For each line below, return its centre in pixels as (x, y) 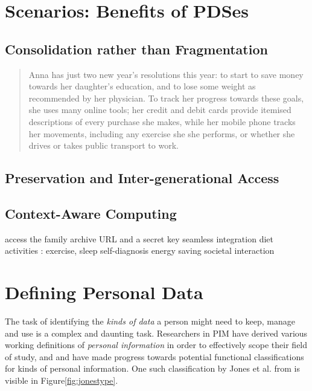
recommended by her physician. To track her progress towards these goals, (166, 98)
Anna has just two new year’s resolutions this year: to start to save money (166, 74)
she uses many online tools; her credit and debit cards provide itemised (160, 110)
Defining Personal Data (104, 292)
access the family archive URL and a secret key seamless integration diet (139, 238)
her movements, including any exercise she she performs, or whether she (162, 133)
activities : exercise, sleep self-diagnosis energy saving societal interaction (140, 250)
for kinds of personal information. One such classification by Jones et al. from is (152, 368)
